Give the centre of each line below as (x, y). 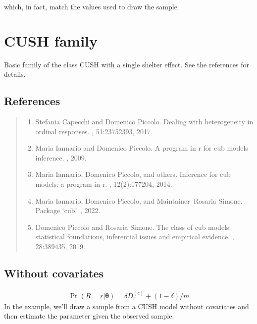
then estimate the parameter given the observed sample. (89, 316)
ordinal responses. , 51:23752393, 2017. (94, 131)
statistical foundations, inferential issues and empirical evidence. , (135, 237)
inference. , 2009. (61, 157)
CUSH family (51, 40)
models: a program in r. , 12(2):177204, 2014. (104, 184)
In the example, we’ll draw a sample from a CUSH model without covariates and (127, 306)
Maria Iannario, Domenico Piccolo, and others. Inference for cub (133, 174)
